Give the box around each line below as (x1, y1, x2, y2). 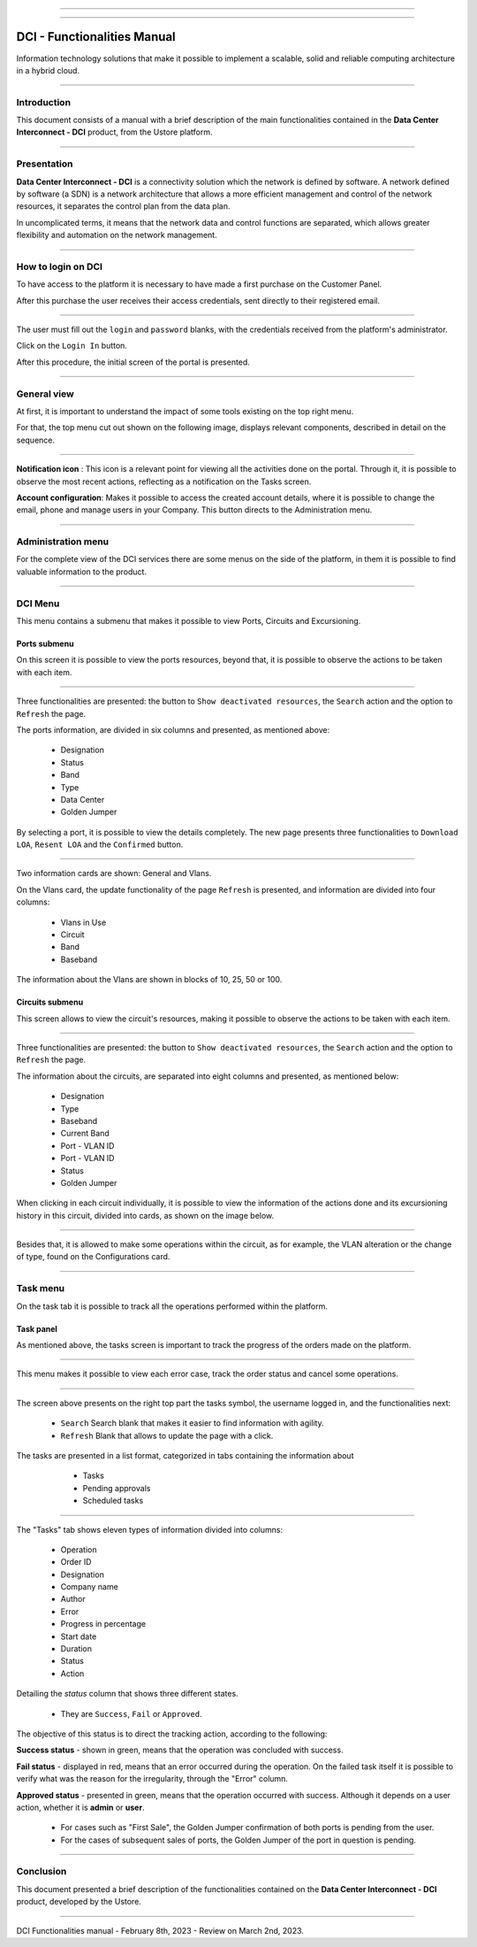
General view (16, 388, 74, 400)
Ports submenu (16, 638, 74, 649)
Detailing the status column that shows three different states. (16, 1689, 238, 1699)
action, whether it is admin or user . (16, 1802, 145, 1812)
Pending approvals (82, 1482, 151, 1493)
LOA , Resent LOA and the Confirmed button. (16, 839, 184, 850)
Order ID (60, 1557, 92, 1567)
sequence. (16, 435, 56, 445)
